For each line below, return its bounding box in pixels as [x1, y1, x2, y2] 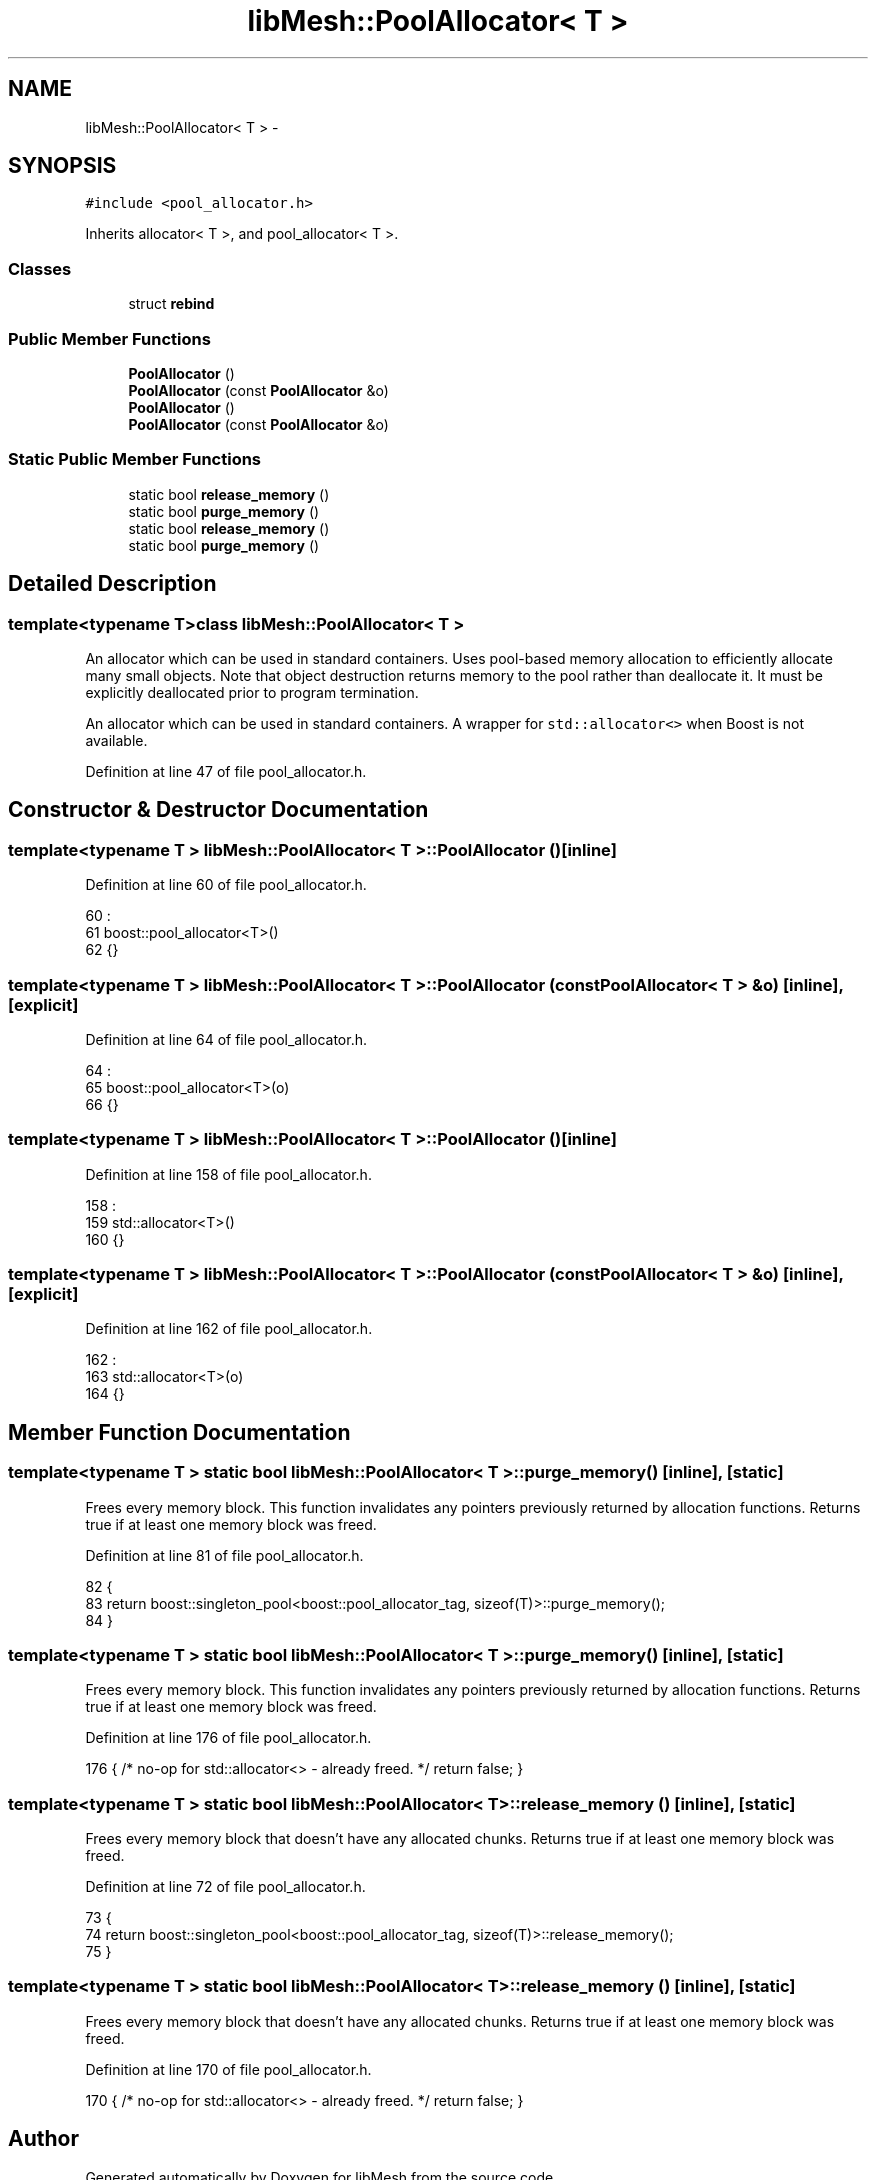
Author [8, 2126, 79, 2152]
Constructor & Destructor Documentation [8, 797, 429, 823]
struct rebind [128, 295, 215, 313]
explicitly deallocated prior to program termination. [85, 683, 419, 701]
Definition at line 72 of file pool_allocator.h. [85, 1878, 366, 1896]
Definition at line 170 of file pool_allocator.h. [85, 2060, 372, 2078]
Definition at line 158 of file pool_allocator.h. [85, 1165, 372, 1183]
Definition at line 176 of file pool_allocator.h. [85, 1729, 372, 1747]
